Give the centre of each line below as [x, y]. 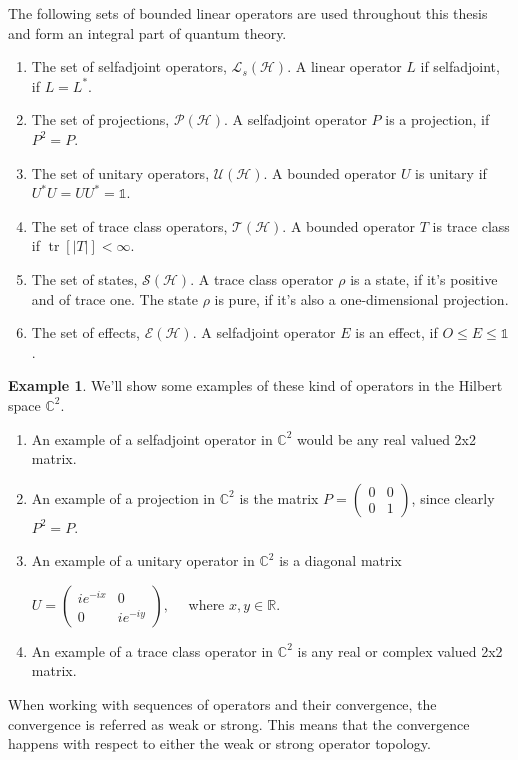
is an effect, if [396, 332]
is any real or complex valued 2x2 [400, 650]
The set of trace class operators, [129, 225]
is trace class [471, 225]
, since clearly [453, 497]
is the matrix [279, 497]
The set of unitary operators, [120, 172]
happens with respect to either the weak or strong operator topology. [219, 743]
